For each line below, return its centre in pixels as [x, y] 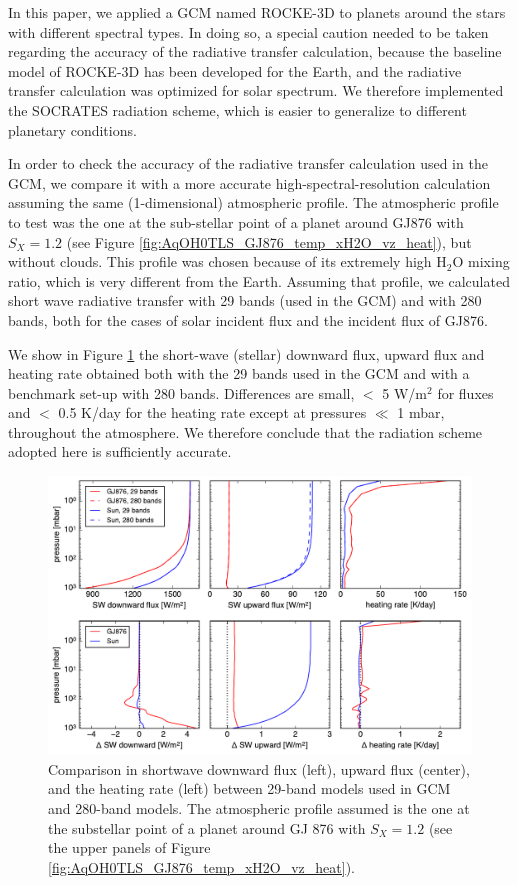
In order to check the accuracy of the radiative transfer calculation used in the [248, 163]
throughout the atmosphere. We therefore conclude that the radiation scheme [245, 431]
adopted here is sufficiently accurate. [120, 451]
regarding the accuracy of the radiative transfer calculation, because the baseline [255, 51]
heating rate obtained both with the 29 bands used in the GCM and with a [239, 373]
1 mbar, [421, 412]
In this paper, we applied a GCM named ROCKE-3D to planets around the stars [257, 12]
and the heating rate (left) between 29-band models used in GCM [249, 788]
